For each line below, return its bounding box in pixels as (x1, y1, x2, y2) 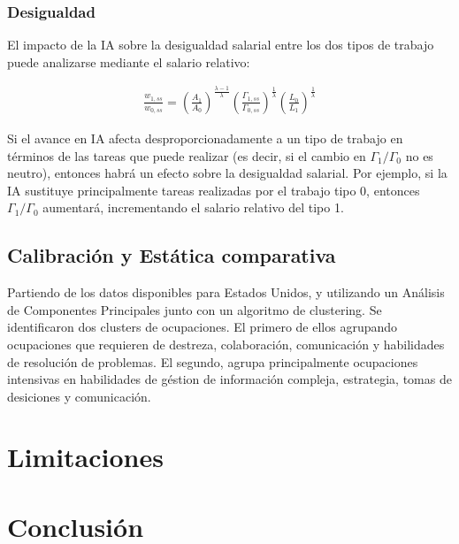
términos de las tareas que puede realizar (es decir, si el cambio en (7, 146, 366, 165)
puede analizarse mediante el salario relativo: (7, 52, 250, 71)
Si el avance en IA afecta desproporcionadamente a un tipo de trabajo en (7, 128, 403, 147)
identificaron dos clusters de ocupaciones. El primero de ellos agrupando (7, 318, 398, 336)
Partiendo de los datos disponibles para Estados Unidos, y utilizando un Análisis (7, 283, 445, 302)
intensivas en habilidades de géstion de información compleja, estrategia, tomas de (7, 370, 452, 388)
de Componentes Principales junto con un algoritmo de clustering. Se (7, 300, 382, 318)
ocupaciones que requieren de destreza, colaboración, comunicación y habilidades (7, 334, 445, 353)
